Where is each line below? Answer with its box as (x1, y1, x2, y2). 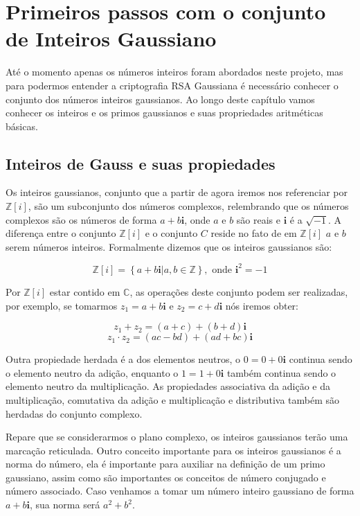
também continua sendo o (226, 365, 336, 380)
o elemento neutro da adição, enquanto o (6, 365, 179, 380)
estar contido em (49, 284, 120, 299)
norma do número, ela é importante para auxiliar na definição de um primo (6, 456, 325, 471)
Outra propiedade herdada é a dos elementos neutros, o (6, 352, 241, 366)
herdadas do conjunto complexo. (6, 406, 143, 420)
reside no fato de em (210, 226, 297, 240)
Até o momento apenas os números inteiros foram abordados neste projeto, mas (6, 64, 343, 79)
